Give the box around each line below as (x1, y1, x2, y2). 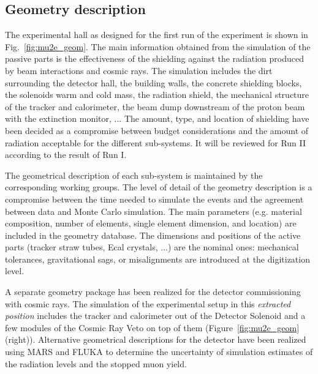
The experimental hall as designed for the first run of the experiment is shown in (5, 28, 308, 41)
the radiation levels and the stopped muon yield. (5, 357, 187, 370)
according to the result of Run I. (5, 148, 127, 161)
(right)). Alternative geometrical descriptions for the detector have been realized (5, 333, 306, 346)
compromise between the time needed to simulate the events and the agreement (5, 192, 304, 205)
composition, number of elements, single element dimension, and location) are (5, 217, 297, 230)
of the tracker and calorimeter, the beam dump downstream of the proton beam (5, 100, 305, 113)
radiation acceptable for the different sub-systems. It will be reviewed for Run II (5, 136, 306, 149)
